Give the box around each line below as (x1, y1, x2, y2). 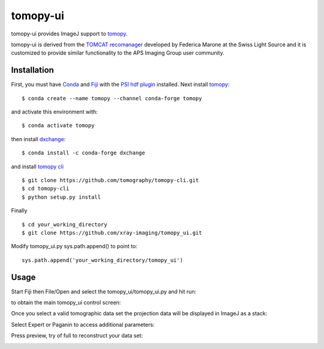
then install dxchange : (11, 135, 66, 142)
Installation (11, 65, 54, 75)
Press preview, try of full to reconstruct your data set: (11, 332, 143, 339)
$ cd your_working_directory (22, 221, 107, 228)
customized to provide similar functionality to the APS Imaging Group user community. (11, 49, 224, 56)
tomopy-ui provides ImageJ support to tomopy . (11, 30, 128, 37)
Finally (11, 207, 28, 214)
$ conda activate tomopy (22, 122, 95, 129)
